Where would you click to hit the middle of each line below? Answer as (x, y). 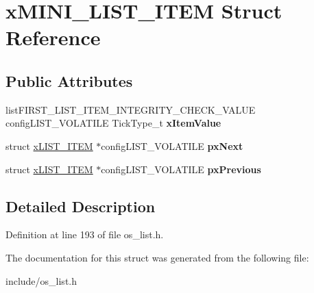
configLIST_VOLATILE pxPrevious (181, 169)
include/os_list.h (41, 280)
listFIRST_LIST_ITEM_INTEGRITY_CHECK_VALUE (131, 109)
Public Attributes (69, 80)
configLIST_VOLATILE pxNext (172, 145)
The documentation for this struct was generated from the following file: (157, 257)
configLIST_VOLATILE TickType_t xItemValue (113, 123)
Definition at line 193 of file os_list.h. (85, 234)
